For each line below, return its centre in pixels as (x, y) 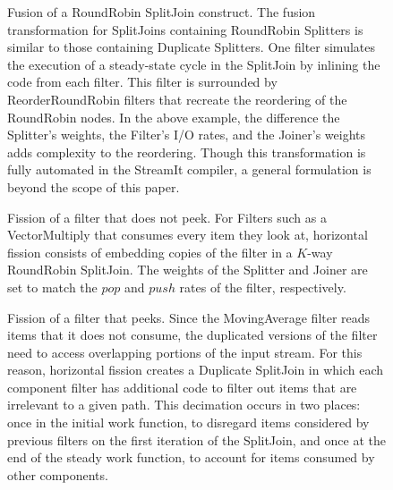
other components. (58, 474)
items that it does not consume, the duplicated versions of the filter (192, 335)
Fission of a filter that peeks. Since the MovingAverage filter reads (189, 317)
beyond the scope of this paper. (94, 186)
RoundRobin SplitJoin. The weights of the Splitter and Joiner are (188, 270)
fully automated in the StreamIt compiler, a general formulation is (189, 169)
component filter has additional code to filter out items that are (182, 387)
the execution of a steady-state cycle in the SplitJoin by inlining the (194, 64)
